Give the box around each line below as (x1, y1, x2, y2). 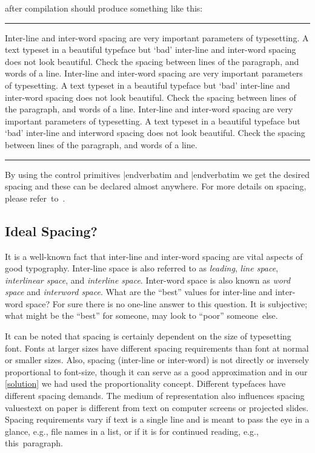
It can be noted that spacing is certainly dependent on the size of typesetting (5, 330, 291, 342)
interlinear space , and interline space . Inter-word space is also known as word (5, 273, 291, 286)
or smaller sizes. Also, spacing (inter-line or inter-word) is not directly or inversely (5, 353, 310, 366)
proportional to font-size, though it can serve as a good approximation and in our (5, 365, 308, 378)
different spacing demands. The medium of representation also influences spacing (5, 389, 305, 402)
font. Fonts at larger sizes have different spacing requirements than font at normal (5, 341, 309, 354)
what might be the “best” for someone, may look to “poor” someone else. (5, 309, 278, 322)
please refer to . (5, 191, 65, 204)
